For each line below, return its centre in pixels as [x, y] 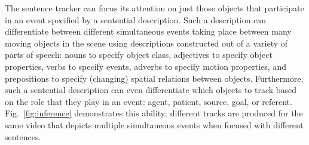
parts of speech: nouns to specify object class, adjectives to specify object [139, 55]
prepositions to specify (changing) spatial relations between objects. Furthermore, [154, 78]
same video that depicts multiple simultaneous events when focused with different [154, 124]
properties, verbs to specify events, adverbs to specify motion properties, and [146, 66]
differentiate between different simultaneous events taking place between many [148, 31]
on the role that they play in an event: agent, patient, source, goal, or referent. [149, 101]
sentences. [23, 136]
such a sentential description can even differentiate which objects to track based [151, 90]
